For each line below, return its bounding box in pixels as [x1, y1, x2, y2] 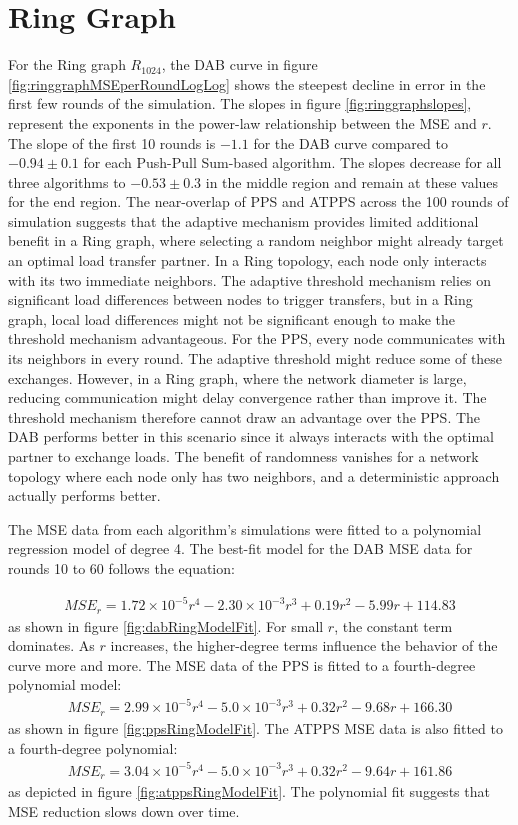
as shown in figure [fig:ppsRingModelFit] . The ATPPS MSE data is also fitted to [8, 717, 503, 738]
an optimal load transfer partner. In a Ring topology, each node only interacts [8, 250, 487, 271]
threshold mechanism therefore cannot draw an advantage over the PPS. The [8, 406, 481, 427]
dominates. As [8, 635, 95, 656]
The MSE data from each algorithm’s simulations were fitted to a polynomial [8, 518, 482, 539]
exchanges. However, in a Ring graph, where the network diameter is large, [8, 367, 467, 388]
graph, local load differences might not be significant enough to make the [8, 308, 456, 329]
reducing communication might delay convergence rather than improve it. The [8, 387, 487, 408]
